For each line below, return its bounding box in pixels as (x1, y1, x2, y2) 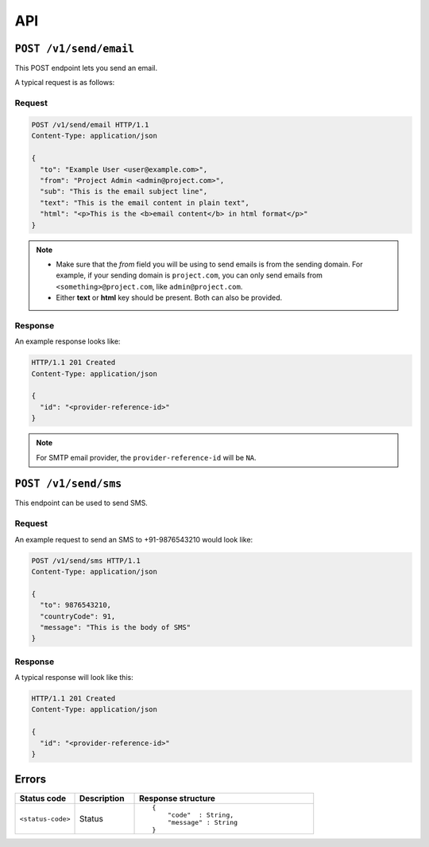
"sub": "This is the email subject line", (40, 187, 208, 196)
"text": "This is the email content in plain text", (40, 198, 249, 207)
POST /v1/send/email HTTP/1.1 (31, 120, 149, 129)
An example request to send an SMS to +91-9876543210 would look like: (14, 534, 253, 544)
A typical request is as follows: (14, 78, 115, 87)
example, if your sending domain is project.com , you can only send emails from (56, 270, 323, 280)
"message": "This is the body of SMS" (40, 623, 191, 631)
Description (79, 793, 125, 804)
